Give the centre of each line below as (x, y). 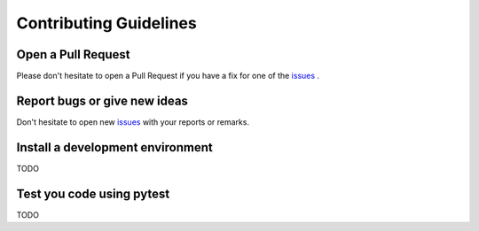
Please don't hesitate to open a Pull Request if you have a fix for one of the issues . (168, 76)
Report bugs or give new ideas (102, 100)
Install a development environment (114, 147)
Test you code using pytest (93, 193)
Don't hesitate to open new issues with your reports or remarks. (133, 122)
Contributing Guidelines (106, 23)
